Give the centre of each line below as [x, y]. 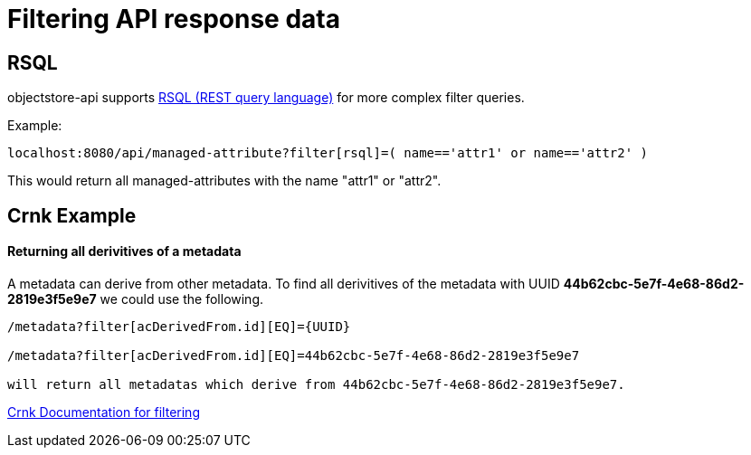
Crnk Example [72, 215]
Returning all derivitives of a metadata [124, 251]
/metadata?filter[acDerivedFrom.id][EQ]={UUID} [179, 326]
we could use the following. [182, 299]
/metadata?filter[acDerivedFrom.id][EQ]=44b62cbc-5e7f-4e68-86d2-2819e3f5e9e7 [294, 355]
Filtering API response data [174, 19]
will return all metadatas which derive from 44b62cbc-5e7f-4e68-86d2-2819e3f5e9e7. [316, 384]
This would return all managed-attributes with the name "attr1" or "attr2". [224, 181]
